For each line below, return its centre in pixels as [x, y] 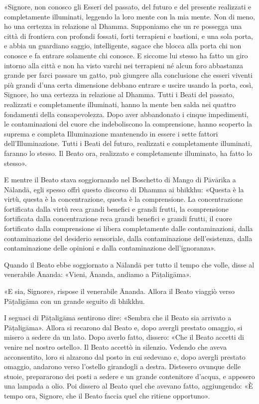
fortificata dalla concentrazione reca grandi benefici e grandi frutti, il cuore [118, 218]
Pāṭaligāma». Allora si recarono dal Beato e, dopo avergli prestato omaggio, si [123, 327]
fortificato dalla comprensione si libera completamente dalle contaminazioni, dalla [129, 228]
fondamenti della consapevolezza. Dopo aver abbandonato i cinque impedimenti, [126, 114]
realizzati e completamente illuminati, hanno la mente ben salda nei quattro [120, 104]
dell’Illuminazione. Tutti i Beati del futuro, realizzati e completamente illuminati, [128, 143]
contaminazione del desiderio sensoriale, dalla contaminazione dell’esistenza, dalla [128, 238]
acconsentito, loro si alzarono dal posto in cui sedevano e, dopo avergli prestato [125, 356]
